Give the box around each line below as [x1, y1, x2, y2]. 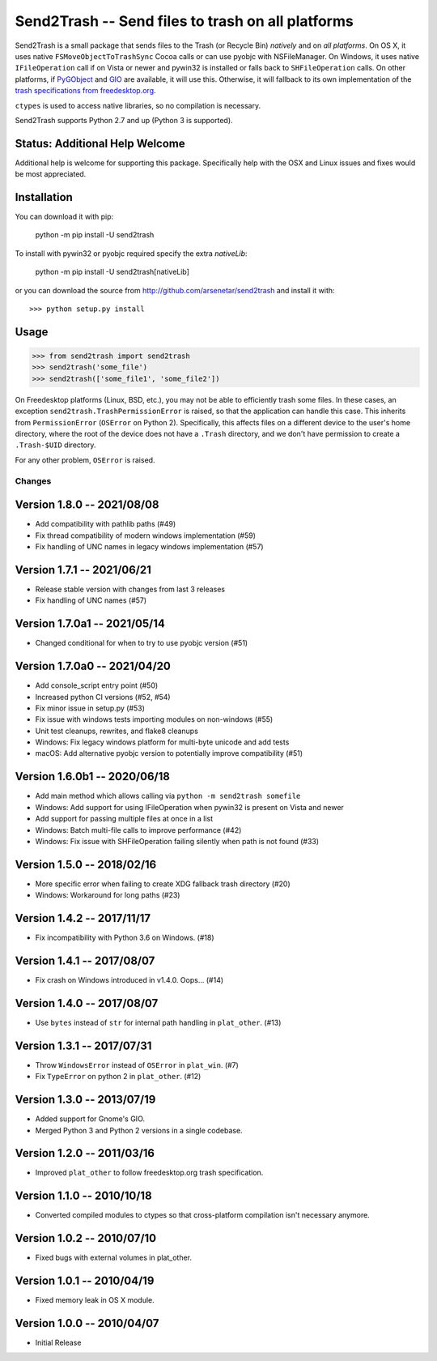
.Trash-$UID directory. [15, 440, 96, 450]
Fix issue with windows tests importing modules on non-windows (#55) [35, 715, 274, 724]
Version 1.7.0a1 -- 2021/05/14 [15, 617, 165, 631]
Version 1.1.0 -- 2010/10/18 [15, 1189, 153, 1203]
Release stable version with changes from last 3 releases [35, 584, 226, 594]
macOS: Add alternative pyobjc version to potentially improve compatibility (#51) [35, 749, 303, 758]
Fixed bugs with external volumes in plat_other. [35, 1252, 193, 1263]
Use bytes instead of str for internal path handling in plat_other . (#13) [35, 1018, 282, 1027]
